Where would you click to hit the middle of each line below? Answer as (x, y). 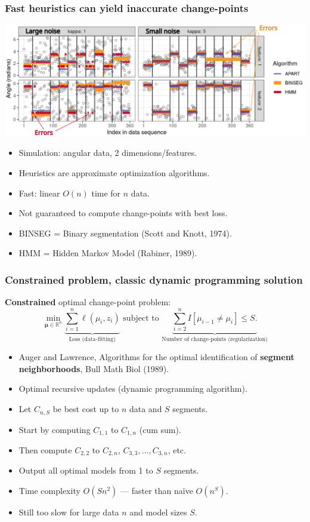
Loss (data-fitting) (92, 339)
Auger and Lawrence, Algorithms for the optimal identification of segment (156, 357)
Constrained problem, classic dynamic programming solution (154, 279)
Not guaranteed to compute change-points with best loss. (123, 213)
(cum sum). (160, 429)
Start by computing (55, 429)
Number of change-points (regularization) (215, 339)
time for (106, 193)
